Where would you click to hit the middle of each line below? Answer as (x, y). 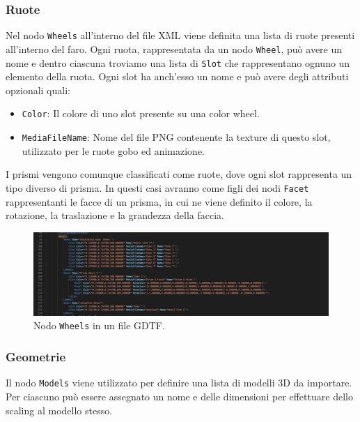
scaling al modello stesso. (59, 410)
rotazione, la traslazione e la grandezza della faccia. (115, 215)
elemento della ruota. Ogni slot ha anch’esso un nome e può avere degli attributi (177, 76)
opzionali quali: (38, 90)
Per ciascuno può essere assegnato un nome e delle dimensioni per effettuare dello (179, 396)
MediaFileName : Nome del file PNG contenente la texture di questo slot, (176, 137)
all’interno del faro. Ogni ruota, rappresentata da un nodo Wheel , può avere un (174, 48)
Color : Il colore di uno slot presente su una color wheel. (141, 113)
